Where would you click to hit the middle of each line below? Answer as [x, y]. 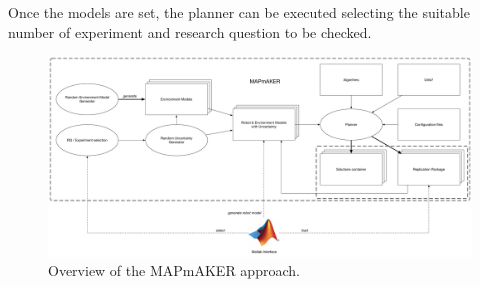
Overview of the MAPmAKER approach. [174, 270]
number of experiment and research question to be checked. [190, 31]
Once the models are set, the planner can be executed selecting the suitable [239, 12]
